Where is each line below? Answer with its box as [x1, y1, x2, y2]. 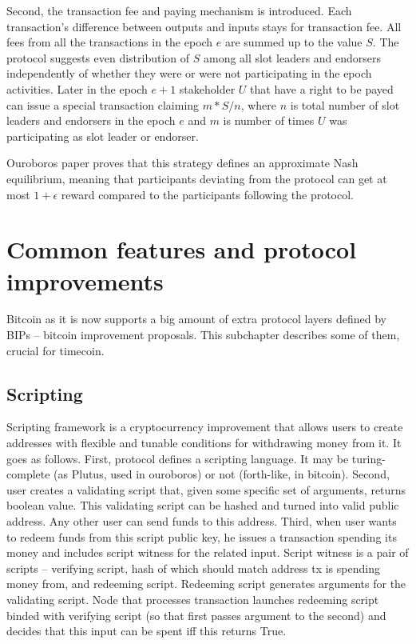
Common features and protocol [6, 233, 357, 266]
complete [6, 466, 50, 482]
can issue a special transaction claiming [6, 96, 200, 113]
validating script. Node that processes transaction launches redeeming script [6, 590, 379, 607]
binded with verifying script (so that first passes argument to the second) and [6, 606, 386, 623]
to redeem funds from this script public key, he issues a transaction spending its [6, 528, 397, 545]
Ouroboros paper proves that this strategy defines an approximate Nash [6, 154, 359, 171]
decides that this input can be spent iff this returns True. [6, 622, 287, 639]
